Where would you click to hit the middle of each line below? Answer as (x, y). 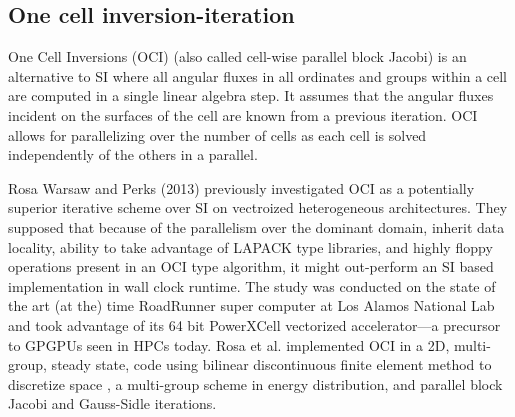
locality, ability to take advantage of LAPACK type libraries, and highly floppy (250, 246)
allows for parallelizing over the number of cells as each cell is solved (217, 134)
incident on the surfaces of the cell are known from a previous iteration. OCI (243, 114)
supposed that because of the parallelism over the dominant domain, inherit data (256, 226)
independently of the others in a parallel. (133, 154)
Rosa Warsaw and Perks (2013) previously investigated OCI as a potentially (241, 187)
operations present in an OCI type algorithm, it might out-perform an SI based (251, 266)
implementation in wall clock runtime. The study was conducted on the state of (252, 285)
